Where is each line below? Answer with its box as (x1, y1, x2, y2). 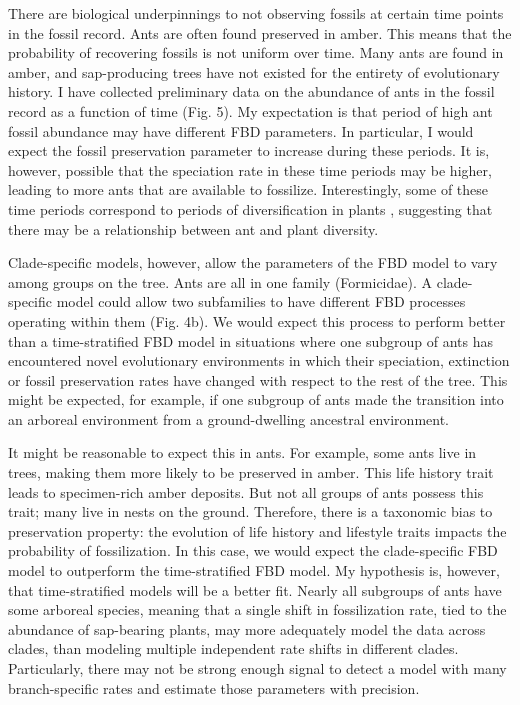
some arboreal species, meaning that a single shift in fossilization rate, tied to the (8, 599, 507, 620)
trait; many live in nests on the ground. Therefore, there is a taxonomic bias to (8, 501, 493, 522)
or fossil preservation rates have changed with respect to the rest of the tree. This (8, 369, 508, 390)
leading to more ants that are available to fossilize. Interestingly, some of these (8, 179, 489, 200)
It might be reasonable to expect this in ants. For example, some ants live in (8, 442, 477, 463)
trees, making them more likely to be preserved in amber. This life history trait (8, 462, 494, 483)
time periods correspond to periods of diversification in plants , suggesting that (8, 198, 493, 219)
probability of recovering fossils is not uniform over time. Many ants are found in (8, 42, 504, 63)
